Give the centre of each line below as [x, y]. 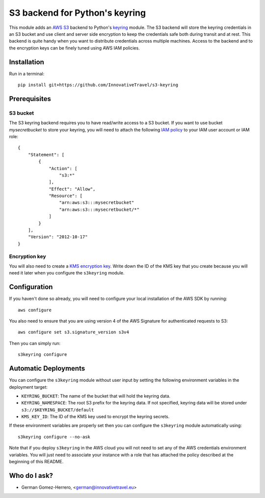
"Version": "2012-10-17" [58, 237]
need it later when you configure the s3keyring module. [67, 273]
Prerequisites [30, 99]
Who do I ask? [31, 475]
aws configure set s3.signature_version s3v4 [74, 332]
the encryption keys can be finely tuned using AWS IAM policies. [74, 48]
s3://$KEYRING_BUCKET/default [58, 410]
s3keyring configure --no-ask [54, 437]
